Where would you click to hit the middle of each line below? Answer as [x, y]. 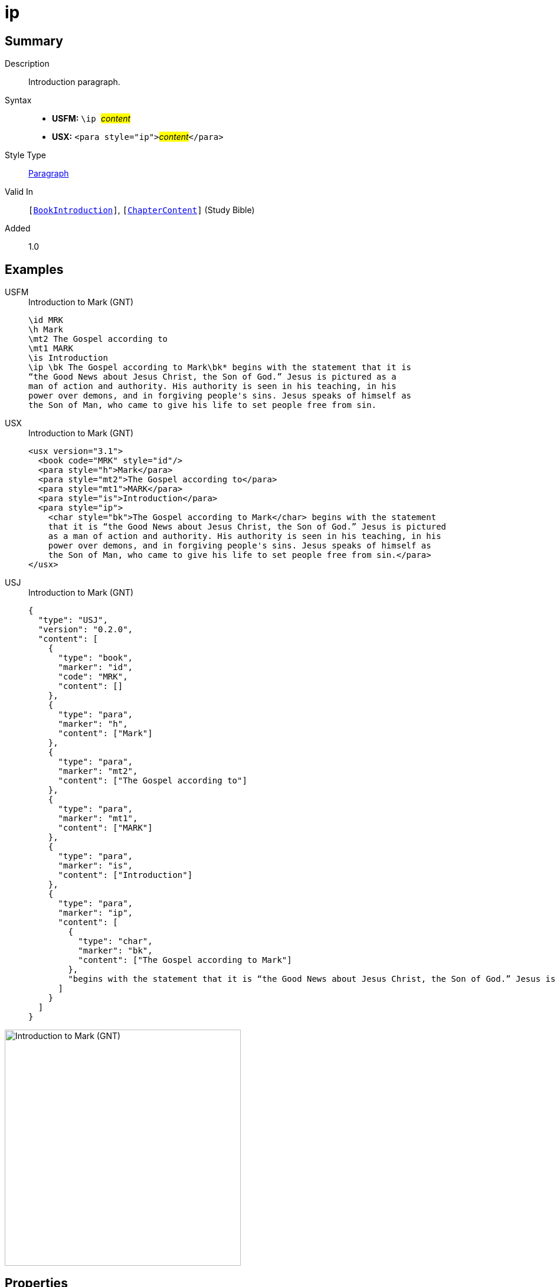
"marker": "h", [93, 724]
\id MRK [46, 320]
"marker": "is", [96, 866]
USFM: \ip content [91, 119]
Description [27, 64]
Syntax [18, 100]
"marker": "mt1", [98, 819]
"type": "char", [115, 941]
